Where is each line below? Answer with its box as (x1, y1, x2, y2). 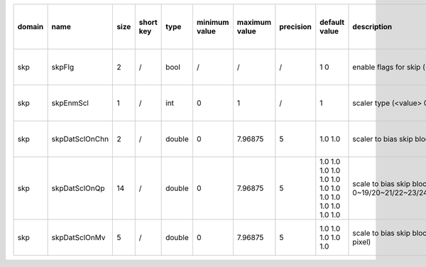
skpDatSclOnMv (51, 233, 106, 242)
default (319, 18, 344, 27)
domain (17, 22, 44, 31)
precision (279, 22, 312, 31)
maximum (236, 18, 272, 27)
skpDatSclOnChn (51, 134, 109, 143)
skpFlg (51, 62, 75, 72)
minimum (196, 18, 229, 27)
